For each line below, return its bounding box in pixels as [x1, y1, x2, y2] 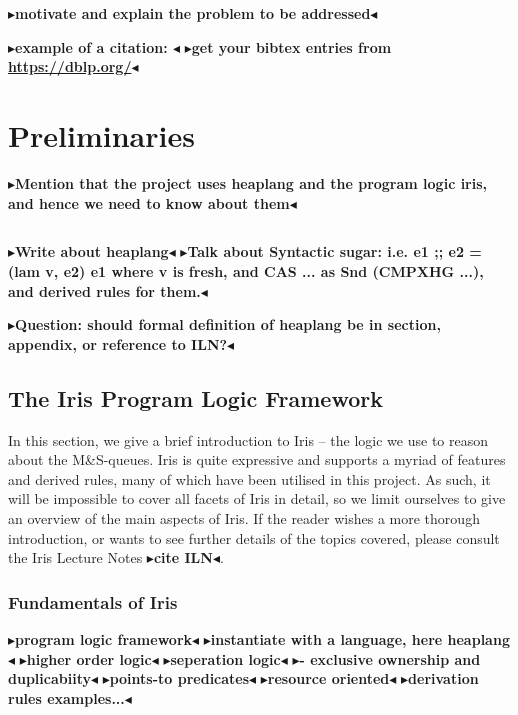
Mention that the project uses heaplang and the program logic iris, [15, 172, 488, 193]
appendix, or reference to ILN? [8, 333, 228, 354]
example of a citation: [15, 36, 168, 57]
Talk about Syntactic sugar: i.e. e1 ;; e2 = [187, 241, 482, 262]
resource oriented [267, 668, 390, 689]
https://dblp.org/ [8, 56, 132, 77]
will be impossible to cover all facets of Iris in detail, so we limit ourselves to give [8, 488, 506, 509]
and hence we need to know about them [8, 192, 290, 213]
